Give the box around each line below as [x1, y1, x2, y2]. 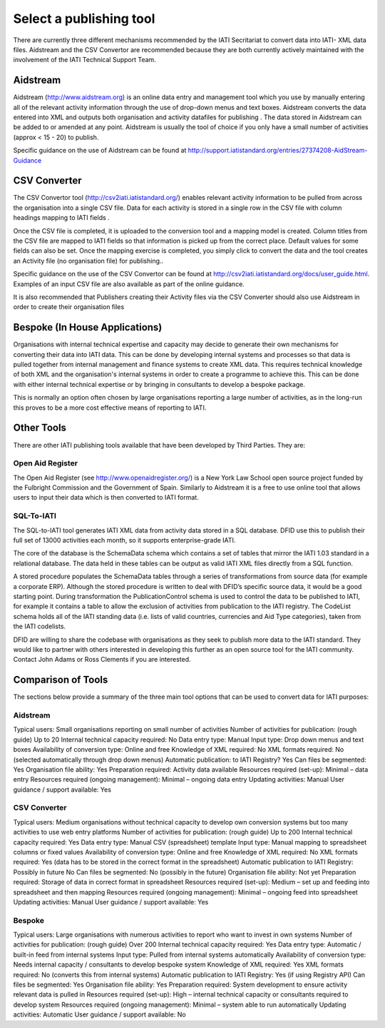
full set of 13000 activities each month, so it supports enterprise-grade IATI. [13, 536, 236, 544]
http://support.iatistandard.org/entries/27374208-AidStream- [188, 146, 368, 155]
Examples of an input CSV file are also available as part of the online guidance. [13, 279, 245, 288]
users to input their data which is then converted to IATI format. [13, 493, 199, 502]
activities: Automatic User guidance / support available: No [13, 1010, 186, 1019]
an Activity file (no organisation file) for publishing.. [13, 256, 164, 265]
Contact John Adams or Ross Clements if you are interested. [13, 655, 192, 664]
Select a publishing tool [13, 11, 155, 26]
